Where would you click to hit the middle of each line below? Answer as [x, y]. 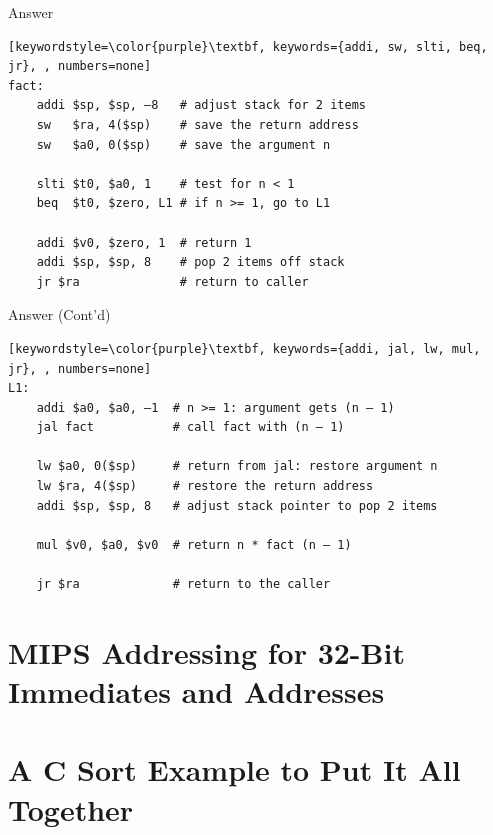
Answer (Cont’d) [59, 314]
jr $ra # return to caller [172, 281]
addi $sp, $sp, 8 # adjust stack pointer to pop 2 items [237, 505]
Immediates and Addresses [196, 691]
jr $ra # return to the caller [183, 584]
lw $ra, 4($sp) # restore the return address [205, 486]
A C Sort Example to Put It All [234, 769]
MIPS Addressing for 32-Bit [206, 651]
